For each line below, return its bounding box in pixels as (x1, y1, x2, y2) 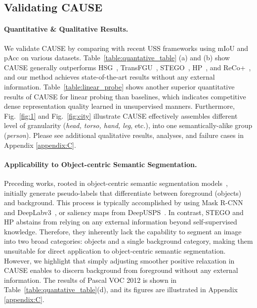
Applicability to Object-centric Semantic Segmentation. (4, 159, 197, 169)
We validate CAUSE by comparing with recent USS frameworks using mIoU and (4, 43, 249, 53)
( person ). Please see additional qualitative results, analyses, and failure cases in (4, 130, 244, 140)
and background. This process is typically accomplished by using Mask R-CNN (4, 197, 243, 208)
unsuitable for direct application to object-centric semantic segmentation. (4, 246, 226, 256)
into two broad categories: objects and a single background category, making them (4, 236, 253, 246)
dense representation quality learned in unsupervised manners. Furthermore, (4, 101, 235, 111)
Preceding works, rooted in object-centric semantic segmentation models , (4, 177, 228, 188)
